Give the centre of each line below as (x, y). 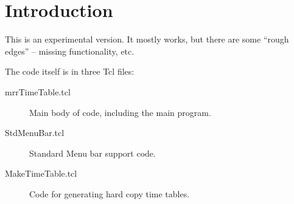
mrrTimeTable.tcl (38, 91)
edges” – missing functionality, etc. (70, 51)
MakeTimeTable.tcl (41, 173)
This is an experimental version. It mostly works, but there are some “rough (147, 39)
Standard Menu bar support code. (93, 153)
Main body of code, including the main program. (120, 112)
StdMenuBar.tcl (35, 133)
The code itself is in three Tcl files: (70, 71)
